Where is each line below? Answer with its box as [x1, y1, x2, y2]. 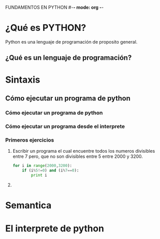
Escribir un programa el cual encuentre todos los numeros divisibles [12, 148, 155, 154]
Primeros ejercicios [5, 136, 54, 144]
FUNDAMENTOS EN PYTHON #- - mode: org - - [5, 5, 104, 10]
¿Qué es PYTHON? [5, 22, 86, 33]
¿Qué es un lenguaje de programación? [5, 53, 132, 62]
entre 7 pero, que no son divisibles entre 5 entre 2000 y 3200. [12, 153, 143, 159]
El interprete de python [5, 223, 104, 234]
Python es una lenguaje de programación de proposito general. [5, 39, 138, 45]
